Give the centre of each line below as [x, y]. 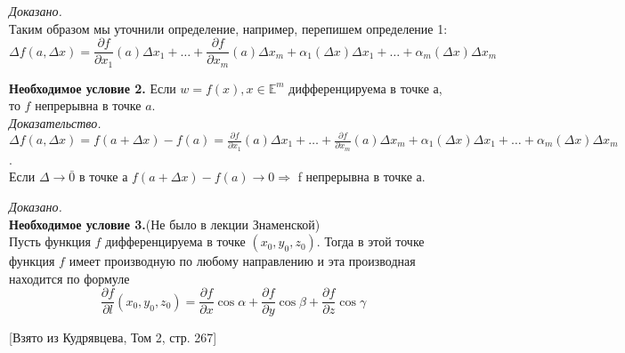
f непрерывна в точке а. [361, 176]
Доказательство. [55, 122]
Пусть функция [50, 241]
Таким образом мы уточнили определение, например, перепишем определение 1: [228, 28]
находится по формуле [69, 278]
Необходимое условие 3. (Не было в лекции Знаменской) [165, 224]
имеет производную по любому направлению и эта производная [242, 261]
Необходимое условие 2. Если [93, 88]
